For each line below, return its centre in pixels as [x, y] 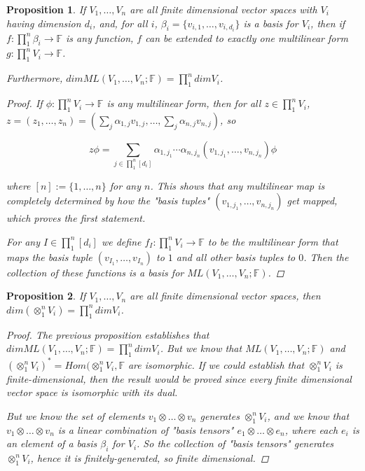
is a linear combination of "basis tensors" [146, 429]
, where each [311, 429]
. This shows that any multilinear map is [237, 185]
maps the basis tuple [49, 256]
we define [121, 241]
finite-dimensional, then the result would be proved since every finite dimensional [179, 378]
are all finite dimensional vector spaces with [223, 9]
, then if [328, 23]
